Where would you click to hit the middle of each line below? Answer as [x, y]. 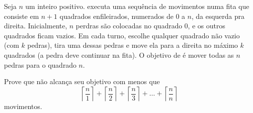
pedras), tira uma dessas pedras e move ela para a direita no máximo [132, 45]
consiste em [22, 16]
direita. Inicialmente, [36, 26]
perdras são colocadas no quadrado [129, 26]
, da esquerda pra [218, 16]
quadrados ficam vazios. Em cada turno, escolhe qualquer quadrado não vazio [122, 35]
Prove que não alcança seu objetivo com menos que [82, 81]
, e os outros [207, 26]
